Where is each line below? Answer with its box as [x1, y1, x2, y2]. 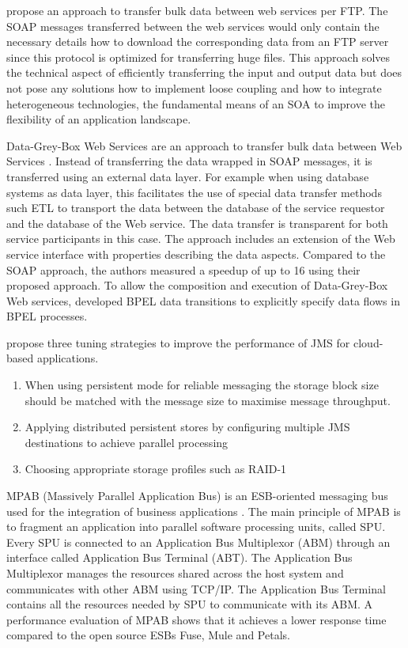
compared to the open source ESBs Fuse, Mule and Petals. [6, 627, 290, 643]
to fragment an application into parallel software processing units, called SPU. [6, 518, 386, 535]
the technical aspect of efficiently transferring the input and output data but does [6, 64, 402, 81]
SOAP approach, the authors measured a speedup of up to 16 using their [6, 261, 361, 278]
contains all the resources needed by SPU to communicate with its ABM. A [6, 596, 373, 612]
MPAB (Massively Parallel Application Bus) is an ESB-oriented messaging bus [6, 487, 388, 504]
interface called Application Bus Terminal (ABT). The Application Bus [6, 549, 353, 566]
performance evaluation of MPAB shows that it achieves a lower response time [6, 611, 387, 627]
